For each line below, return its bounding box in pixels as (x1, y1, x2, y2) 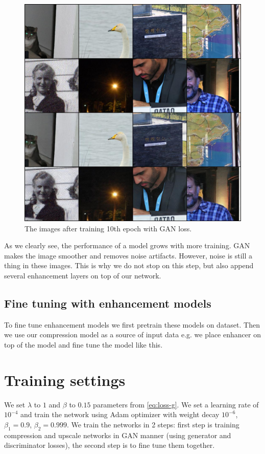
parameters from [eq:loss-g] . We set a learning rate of (93, 399, 259, 409)
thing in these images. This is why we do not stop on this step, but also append (4, 260, 254, 271)
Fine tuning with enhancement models (4, 295, 211, 311)
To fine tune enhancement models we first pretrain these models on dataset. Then (4, 319, 260, 330)
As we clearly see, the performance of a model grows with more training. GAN (4, 240, 250, 251)
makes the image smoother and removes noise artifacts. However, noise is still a (4, 250, 253, 261)
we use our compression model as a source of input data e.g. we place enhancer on (4, 329, 261, 340)
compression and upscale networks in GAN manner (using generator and (4, 429, 231, 440)
